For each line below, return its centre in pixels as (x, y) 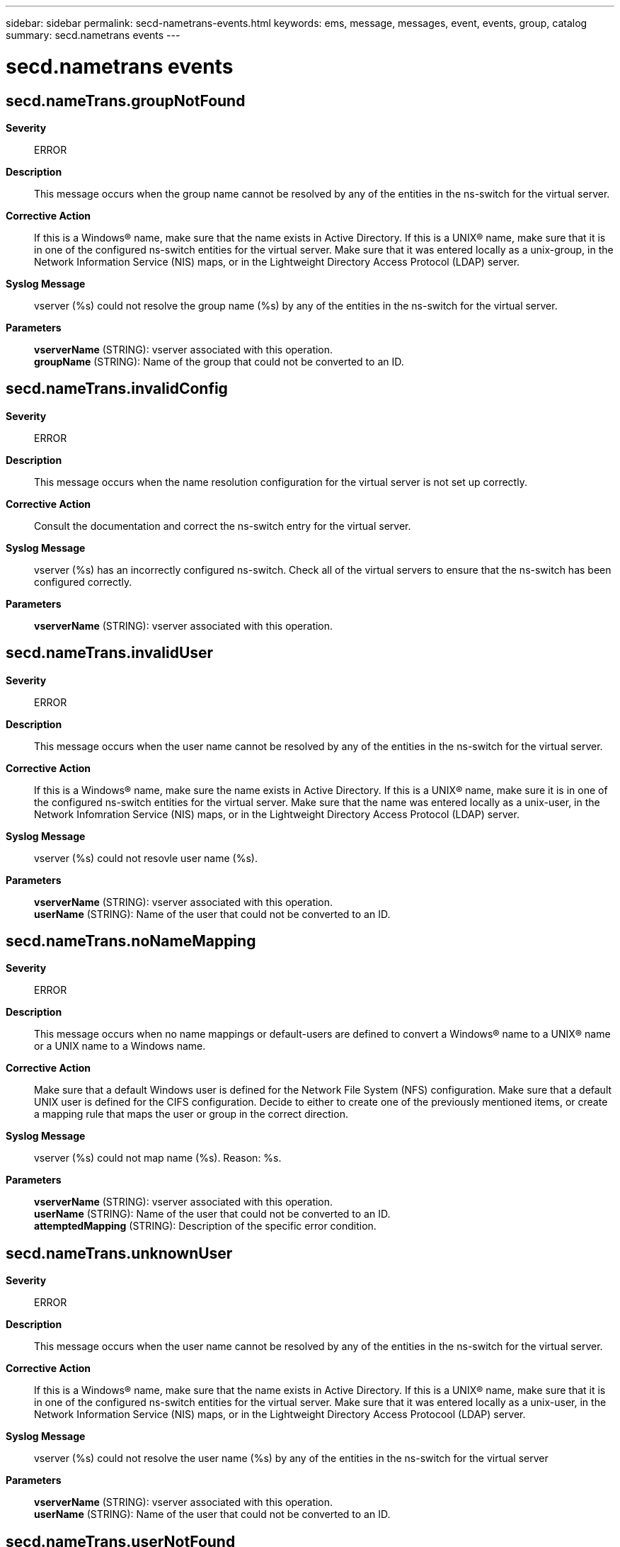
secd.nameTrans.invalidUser (110, 653)
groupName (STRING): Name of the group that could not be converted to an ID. (219, 361)
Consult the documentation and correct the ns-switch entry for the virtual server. (223, 526)
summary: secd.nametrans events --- (93, 35)
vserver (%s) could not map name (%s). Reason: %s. (158, 1158)
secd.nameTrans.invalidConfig (117, 389)
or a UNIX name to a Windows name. (120, 1046)
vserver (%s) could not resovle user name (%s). (146, 858)
